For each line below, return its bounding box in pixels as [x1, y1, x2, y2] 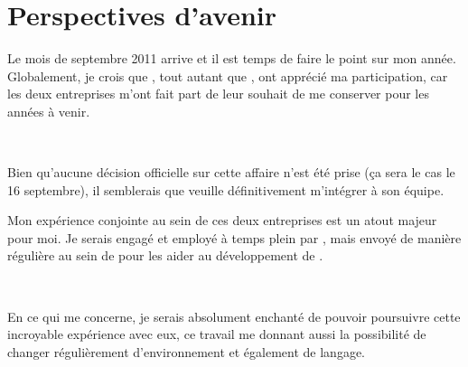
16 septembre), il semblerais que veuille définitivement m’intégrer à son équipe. [7, 180, 445, 199]
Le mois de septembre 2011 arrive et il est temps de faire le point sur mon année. [7, 49, 456, 68]
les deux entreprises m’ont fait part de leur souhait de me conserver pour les [7, 84, 429, 103]
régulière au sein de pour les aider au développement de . [7, 246, 323, 265]
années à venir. [7, 101, 90, 120]
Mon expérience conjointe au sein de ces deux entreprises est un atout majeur [7, 211, 437, 230]
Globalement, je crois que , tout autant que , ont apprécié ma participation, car [7, 66, 448, 85]
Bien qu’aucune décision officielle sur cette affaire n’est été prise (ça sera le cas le [7, 163, 455, 182]
